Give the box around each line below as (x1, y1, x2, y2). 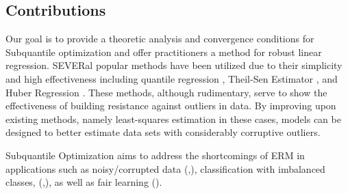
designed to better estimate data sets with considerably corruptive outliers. (5, 125, 321, 139)
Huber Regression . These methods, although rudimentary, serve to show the (5, 85, 327, 99)
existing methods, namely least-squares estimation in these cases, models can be (5, 111, 341, 126)
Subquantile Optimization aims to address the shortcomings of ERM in (5, 148, 305, 162)
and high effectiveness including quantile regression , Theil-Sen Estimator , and (5, 71, 338, 85)
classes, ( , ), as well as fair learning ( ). (5, 175, 162, 189)
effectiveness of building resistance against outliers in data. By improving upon (5, 98, 336, 113)
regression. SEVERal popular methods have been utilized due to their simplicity (5, 58, 343, 72)
